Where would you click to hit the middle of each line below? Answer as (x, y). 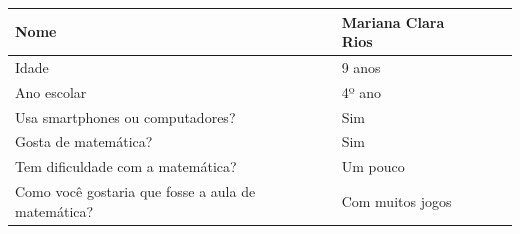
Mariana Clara (393, 21)
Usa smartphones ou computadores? (125, 116)
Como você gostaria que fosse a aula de (135, 191)
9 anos (361, 66)
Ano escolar (51, 91)
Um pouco (373, 166)
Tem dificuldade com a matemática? (126, 166)
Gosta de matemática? (84, 141)
